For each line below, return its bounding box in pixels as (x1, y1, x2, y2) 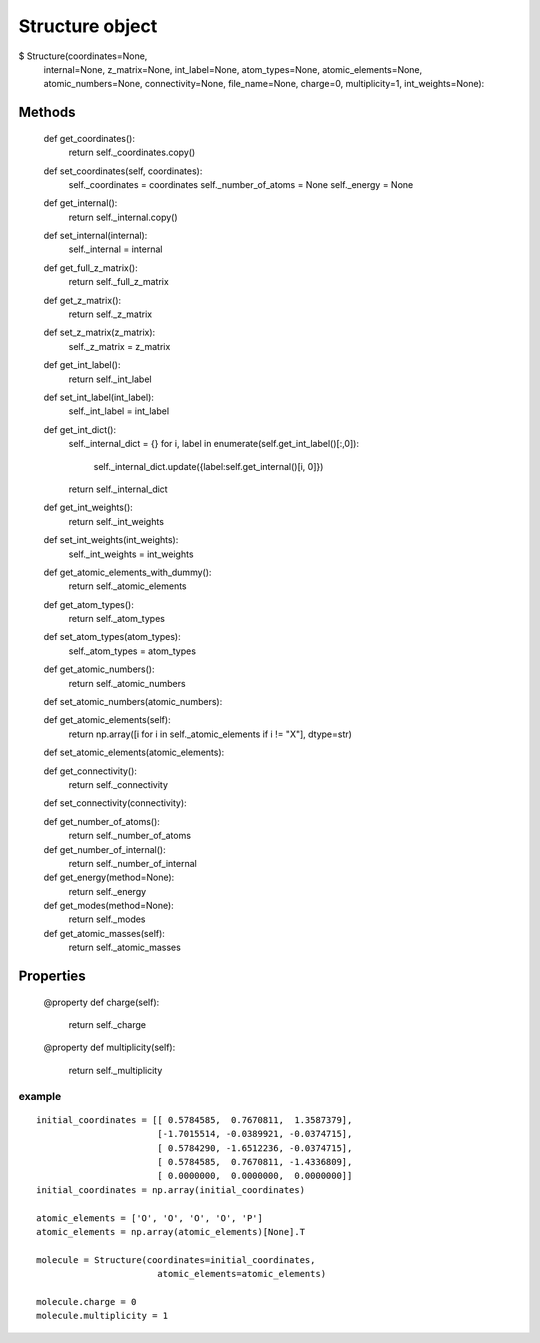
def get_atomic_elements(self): (43, 714, 171, 726)
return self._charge (68, 1019, 147, 1031)
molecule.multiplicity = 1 (36, 1310, 169, 1322)
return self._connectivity (68, 778, 169, 790)
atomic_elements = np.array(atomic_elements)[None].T (36, 1226, 305, 1237)
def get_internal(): (43, 197, 118, 209)
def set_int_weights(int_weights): (43, 534, 179, 546)
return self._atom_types (68, 613, 165, 625)
